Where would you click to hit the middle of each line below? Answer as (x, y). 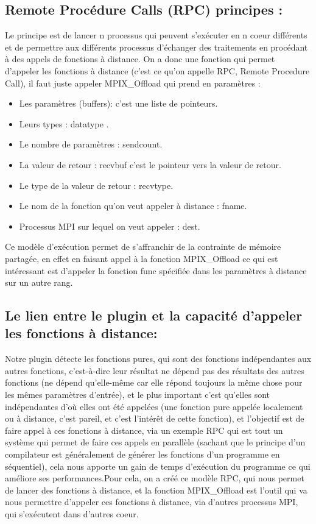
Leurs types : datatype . (64, 123)
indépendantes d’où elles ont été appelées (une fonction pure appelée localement (154, 406)
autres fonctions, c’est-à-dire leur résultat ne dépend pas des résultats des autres (155, 370)
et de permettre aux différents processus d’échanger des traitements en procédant (156, 47)
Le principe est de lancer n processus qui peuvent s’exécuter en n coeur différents (156, 35)
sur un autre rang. (39, 282)
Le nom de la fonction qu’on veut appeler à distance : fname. (133, 206)
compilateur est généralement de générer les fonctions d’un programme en (142, 454)
